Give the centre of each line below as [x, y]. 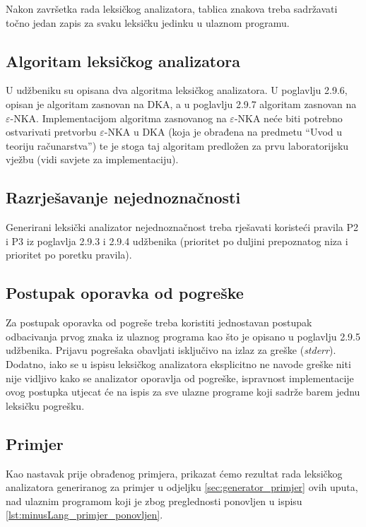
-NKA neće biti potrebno [288, 118]
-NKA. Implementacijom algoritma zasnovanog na [118, 118]
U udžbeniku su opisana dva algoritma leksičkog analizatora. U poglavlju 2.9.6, [177, 90]
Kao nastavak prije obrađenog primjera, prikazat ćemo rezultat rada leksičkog [174, 473]
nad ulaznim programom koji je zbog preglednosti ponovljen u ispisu [154, 501]
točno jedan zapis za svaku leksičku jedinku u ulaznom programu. [148, 22]
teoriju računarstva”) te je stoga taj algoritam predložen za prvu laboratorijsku [177, 145]
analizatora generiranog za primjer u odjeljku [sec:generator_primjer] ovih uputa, [182, 487]
